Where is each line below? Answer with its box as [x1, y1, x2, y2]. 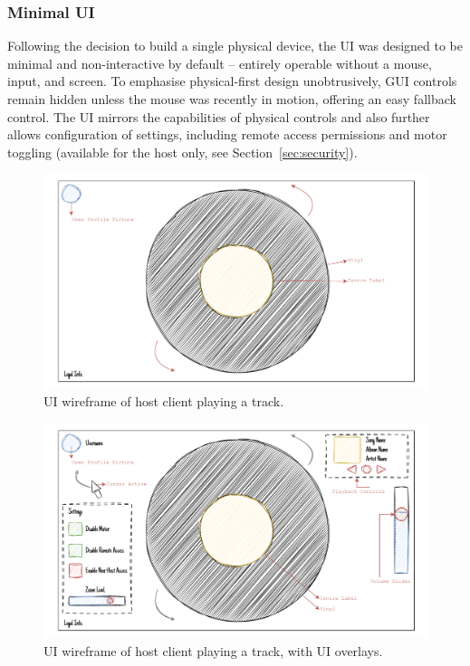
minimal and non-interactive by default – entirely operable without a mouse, [7, 53, 432, 72]
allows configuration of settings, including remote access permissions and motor [7, 125, 447, 144]
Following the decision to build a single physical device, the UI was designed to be [7, 36, 464, 55]
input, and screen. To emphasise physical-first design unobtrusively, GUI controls [7, 71, 457, 90]
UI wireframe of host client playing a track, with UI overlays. [43, 641, 383, 660]
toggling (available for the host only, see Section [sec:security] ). [7, 142, 358, 161]
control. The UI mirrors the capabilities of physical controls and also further [7, 107, 430, 126]
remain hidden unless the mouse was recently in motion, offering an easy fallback [7, 90, 456, 108]
